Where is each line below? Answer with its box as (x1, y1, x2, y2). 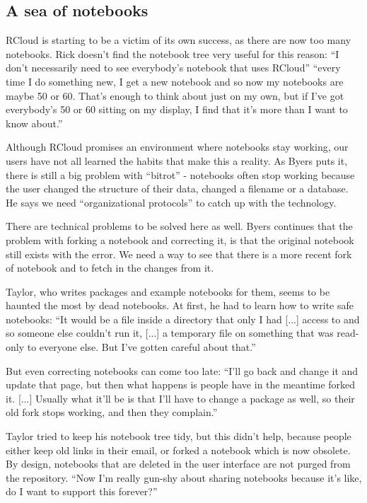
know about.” (6, 115, 63, 130)
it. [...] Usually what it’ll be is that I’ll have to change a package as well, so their (6, 391, 355, 405)
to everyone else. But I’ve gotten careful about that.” (27, 340, 256, 354)
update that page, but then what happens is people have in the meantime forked (6, 377, 356, 392)
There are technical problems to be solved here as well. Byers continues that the (6, 219, 353, 233)
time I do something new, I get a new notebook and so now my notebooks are (6, 74, 344, 88)
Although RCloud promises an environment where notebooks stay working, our (6, 139, 349, 154)
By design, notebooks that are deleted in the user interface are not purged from (6, 456, 351, 471)
